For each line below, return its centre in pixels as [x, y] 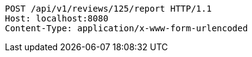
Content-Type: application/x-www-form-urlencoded [127, 28]
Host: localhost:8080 [57, 18]
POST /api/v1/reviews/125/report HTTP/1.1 [109, 9]
